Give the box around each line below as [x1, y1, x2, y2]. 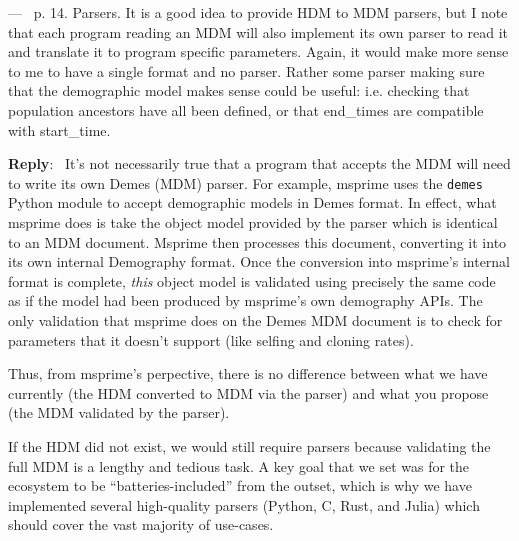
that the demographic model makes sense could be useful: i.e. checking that [8, 80, 470, 101]
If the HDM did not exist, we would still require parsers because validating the [8, 435, 491, 456]
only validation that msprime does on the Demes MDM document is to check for [8, 309, 503, 330]
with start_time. [8, 119, 111, 140]
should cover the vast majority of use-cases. [8, 514, 274, 535]
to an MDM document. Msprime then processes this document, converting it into [8, 231, 507, 252]
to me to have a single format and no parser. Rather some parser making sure [8, 60, 485, 81]
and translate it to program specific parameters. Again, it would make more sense [8, 41, 509, 62]
